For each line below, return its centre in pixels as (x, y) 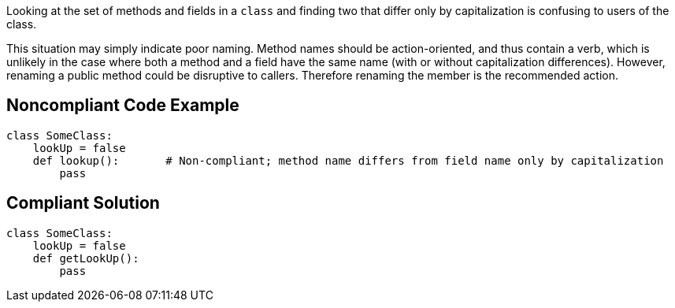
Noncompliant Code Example (123, 106)
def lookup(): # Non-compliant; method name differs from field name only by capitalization (348, 160)
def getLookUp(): (86, 258)
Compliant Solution (83, 203)
